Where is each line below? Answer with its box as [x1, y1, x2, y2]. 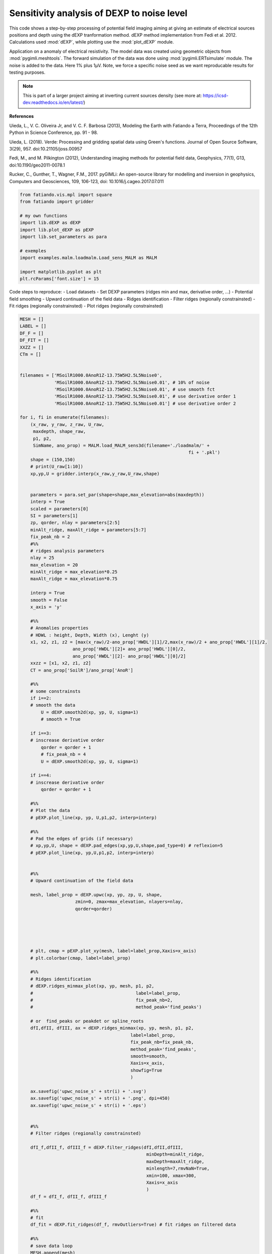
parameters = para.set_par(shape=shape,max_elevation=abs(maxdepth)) [30, 492, 204, 498]
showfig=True [130, 1067, 162, 1073]
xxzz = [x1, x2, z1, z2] [30, 660, 91, 666]
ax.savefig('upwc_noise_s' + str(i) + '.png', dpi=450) [30, 1095, 170, 1101]
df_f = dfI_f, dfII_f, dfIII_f [30, 1194, 107, 1199]
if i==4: [30, 772, 52, 778]
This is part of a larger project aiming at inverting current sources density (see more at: [22, 92, 202, 98]
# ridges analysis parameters [30, 548, 104, 554]
